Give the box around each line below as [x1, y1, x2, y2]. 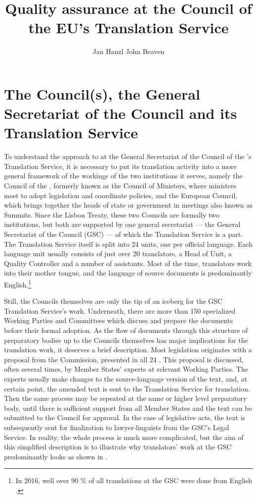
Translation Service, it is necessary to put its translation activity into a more [4, 161, 237, 171]
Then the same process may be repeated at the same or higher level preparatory [4, 393, 247, 403]
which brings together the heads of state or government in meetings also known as [4, 200, 253, 210]
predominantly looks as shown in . [4, 451, 108, 461]
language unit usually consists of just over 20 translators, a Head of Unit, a [4, 248, 232, 259]
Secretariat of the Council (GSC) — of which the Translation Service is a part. [4, 228, 243, 239]
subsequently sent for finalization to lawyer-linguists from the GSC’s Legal [4, 422, 229, 432]
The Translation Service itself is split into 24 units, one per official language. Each [4, 238, 253, 249]
